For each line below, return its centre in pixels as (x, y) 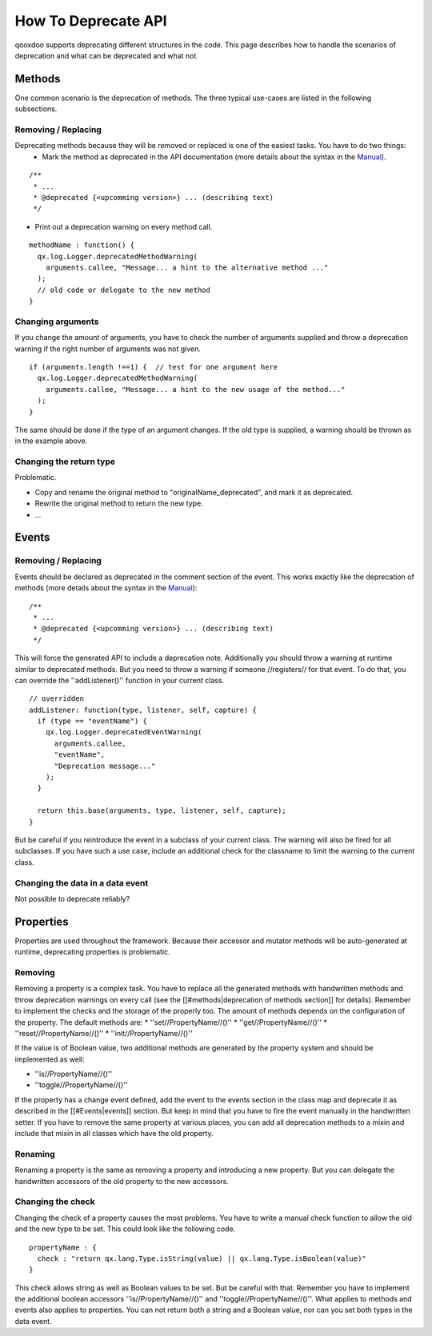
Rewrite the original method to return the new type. (119, 503)
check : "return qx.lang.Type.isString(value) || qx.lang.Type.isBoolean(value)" (202, 1258)
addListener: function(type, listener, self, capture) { (143, 710)
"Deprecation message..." (105, 766)
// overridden (56, 699)
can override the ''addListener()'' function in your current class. (120, 680)
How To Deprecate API (91, 21)
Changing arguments (57, 322)
